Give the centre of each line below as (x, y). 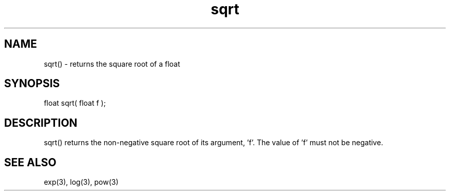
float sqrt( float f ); (75, 103)
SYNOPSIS (32, 84)
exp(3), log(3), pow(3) (81, 182)
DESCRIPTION (41, 123)
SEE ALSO (30, 162)
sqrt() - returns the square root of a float (112, 64)
